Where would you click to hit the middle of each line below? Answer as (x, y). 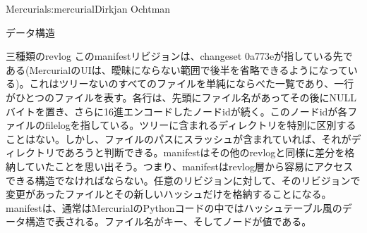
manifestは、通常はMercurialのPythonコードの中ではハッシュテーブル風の (174, 207)
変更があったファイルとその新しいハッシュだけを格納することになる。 (169, 194)
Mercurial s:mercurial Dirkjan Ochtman (88, 8)
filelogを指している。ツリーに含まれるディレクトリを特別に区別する (200, 125)
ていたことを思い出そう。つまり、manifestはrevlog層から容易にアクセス (189, 166)
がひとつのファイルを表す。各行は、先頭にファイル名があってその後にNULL (181, 97)
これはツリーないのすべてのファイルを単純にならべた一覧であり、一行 (192, 83)
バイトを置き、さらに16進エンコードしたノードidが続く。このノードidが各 (177, 111)
